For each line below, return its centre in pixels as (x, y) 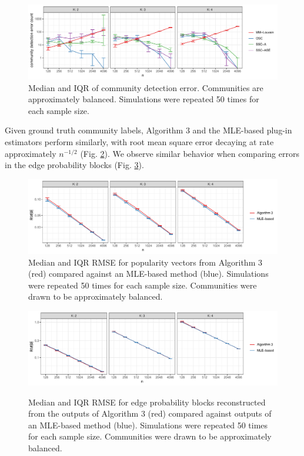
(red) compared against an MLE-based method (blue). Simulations (148, 274)
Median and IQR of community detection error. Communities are (146, 87)
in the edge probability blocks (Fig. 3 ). (74, 165)
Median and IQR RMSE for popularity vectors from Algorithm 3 (145, 262)
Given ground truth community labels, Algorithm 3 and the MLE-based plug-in (148, 130)
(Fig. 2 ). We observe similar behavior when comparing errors (190, 153)
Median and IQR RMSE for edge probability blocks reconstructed (147, 402)
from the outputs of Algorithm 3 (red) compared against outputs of (150, 413)
